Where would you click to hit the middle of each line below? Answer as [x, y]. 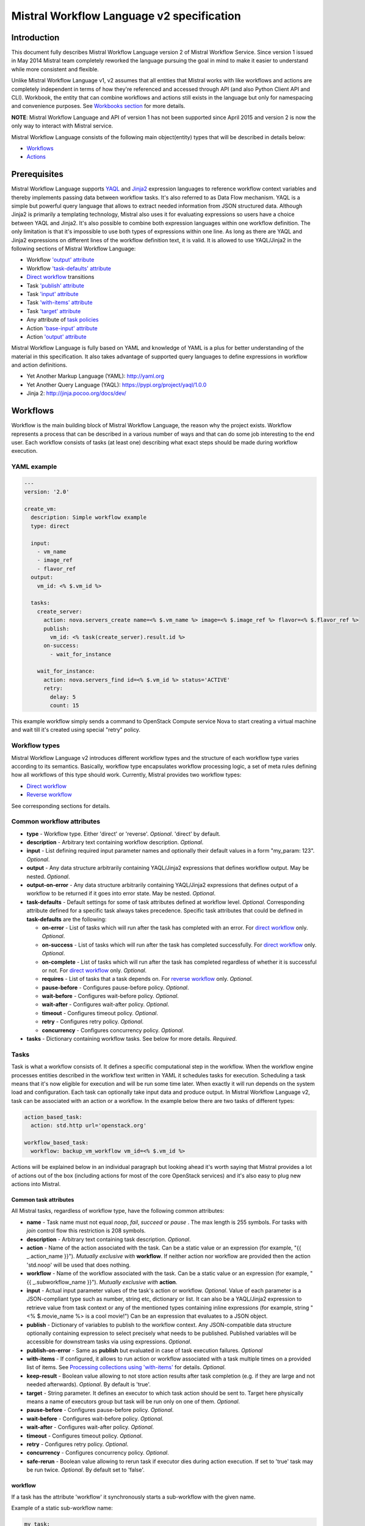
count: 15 [64, 706]
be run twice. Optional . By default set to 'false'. [85, 1470]
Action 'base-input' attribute [62, 328]
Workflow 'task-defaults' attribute [69, 268]
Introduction [35, 38]
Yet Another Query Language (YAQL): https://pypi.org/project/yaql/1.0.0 [117, 385]
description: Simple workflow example [89, 518]
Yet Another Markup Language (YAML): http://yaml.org [95, 376]
